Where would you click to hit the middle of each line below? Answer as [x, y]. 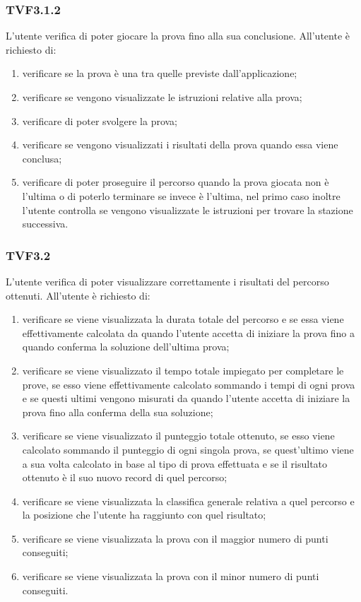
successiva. [45, 224]
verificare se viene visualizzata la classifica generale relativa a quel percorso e [188, 501]
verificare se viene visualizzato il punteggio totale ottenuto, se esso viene [178, 436]
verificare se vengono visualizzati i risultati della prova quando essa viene [180, 144]
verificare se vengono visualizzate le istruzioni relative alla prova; [162, 97]
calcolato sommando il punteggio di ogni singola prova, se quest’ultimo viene [188, 449]
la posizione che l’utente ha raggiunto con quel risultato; [144, 515]
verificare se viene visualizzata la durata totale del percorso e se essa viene [183, 319]
